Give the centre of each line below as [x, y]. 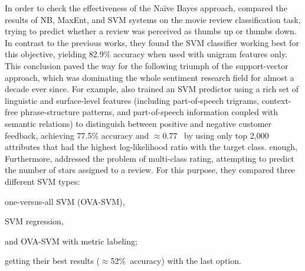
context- [276, 100]
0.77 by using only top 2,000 [216, 135]
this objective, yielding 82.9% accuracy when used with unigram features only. [146, 54]
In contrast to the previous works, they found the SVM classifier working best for [152, 42]
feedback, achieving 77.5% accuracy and [77, 135]
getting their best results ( [52, 261]
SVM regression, [34, 221]
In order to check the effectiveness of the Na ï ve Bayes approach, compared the [146, 8]
